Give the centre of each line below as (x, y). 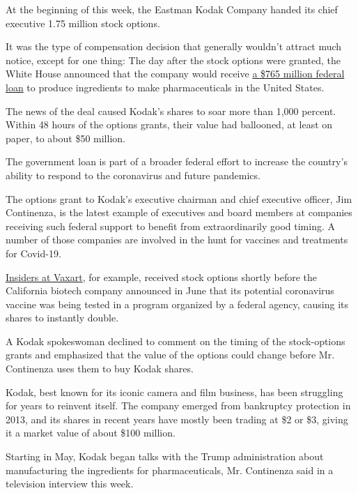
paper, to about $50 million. (65, 138)
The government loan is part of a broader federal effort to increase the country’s (177, 161)
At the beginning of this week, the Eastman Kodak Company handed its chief (172, 9)
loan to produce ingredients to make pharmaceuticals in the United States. (165, 87)
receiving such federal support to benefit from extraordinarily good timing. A (170, 226)
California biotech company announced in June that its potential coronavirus (170, 290)
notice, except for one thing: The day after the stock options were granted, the (173, 60)
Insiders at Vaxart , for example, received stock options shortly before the (162, 276)
